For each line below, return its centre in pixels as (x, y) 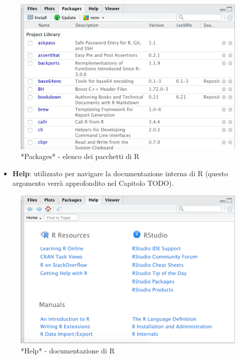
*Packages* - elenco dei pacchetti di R (80, 156)
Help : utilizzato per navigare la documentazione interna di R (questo (120, 173)
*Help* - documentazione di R (68, 350)
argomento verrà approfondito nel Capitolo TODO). (93, 183)
